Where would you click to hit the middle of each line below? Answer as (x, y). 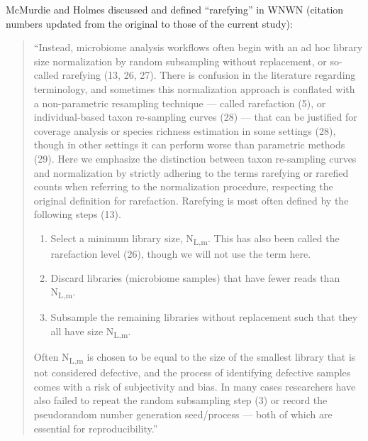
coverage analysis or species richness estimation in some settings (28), (185, 130)
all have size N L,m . (91, 332)
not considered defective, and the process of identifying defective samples (192, 372)
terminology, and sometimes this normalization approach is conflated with (194, 88)
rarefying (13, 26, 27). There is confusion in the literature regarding (209, 75)
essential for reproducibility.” (96, 428)
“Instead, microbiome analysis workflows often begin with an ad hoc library (198, 47)
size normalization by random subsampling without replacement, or (180, 61)
